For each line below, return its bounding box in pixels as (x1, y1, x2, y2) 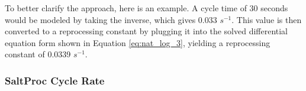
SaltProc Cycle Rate (5, 73, 105, 87)
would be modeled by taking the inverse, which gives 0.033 (5, 13, 217, 25)
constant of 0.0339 (5, 48, 71, 60)
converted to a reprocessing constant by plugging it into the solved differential (5, 25, 288, 37)
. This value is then (231, 13, 302, 25)
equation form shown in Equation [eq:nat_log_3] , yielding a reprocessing (5, 36, 270, 48)
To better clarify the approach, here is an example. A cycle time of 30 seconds (5, 2, 288, 14)
